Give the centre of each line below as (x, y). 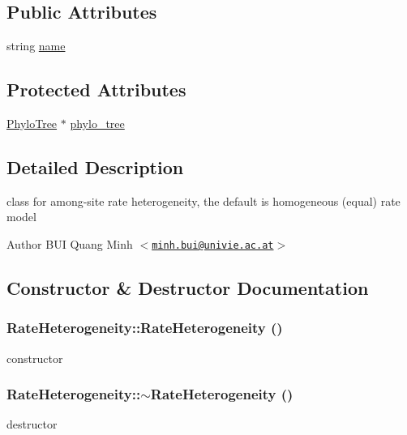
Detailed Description (95, 166)
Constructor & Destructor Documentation (188, 288)
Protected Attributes (96, 90)
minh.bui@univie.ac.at (213, 245)
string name (36, 46)
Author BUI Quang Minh (70, 243)
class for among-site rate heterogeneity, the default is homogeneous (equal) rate (203, 200)
